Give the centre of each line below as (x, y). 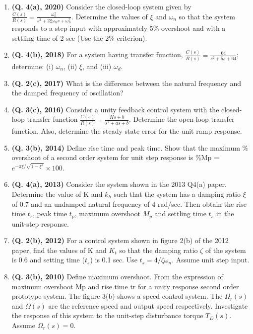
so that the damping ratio (158, 250)
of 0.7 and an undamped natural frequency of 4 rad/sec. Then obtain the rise (129, 204)
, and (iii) (97, 66)
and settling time (180, 213)
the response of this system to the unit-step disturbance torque (107, 315)
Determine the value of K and (57, 194)
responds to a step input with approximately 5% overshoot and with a (119, 28)
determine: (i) (32, 66)
